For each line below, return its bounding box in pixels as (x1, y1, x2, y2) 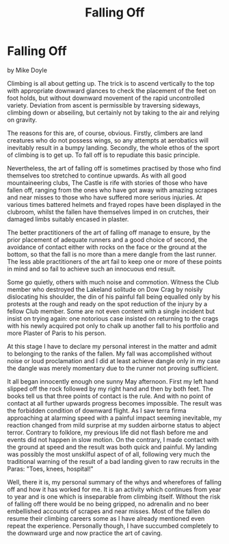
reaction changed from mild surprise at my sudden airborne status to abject (7, 421, 221, 429)
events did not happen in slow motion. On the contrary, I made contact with (7, 435, 219, 443)
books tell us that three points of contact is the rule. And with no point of (7, 392, 211, 400)
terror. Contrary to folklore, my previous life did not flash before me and (7, 428, 208, 436)
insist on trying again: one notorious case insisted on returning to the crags (7, 314, 219, 323)
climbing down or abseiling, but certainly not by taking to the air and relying (7, 108, 220, 116)
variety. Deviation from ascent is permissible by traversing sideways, (7, 101, 201, 109)
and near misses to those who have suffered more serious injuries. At (7, 193, 203, 201)
